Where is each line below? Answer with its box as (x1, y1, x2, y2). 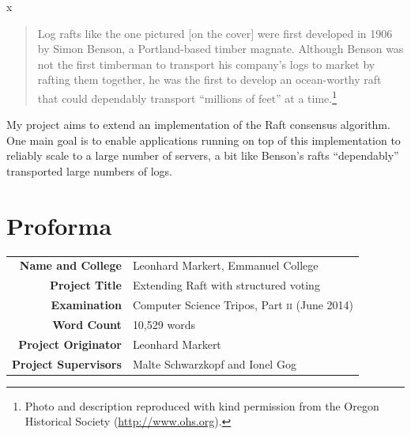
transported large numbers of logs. (6, 163, 173, 179)
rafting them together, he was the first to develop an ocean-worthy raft (37, 71, 382, 88)
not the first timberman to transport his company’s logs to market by (37, 55, 375, 72)
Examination (51, 297, 122, 313)
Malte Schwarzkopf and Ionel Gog (132, 355, 296, 372)
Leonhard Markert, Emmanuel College (132, 257, 319, 274)
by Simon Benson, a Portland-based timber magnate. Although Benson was (37, 40, 404, 57)
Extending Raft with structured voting (132, 277, 320, 293)
